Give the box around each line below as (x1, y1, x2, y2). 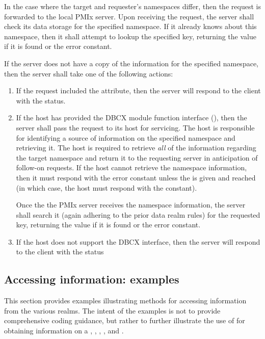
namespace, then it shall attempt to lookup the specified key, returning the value (4, 31, 256, 41)
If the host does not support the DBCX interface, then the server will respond (16, 236, 260, 247)
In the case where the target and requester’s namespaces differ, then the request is (4, 1, 261, 11)
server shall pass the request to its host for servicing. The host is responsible (16, 122, 255, 133)
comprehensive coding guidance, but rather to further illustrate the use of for (4, 315, 245, 326)
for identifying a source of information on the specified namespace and (16, 132, 235, 143)
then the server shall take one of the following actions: (4, 68, 173, 79)
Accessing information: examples (4, 271, 179, 287)
